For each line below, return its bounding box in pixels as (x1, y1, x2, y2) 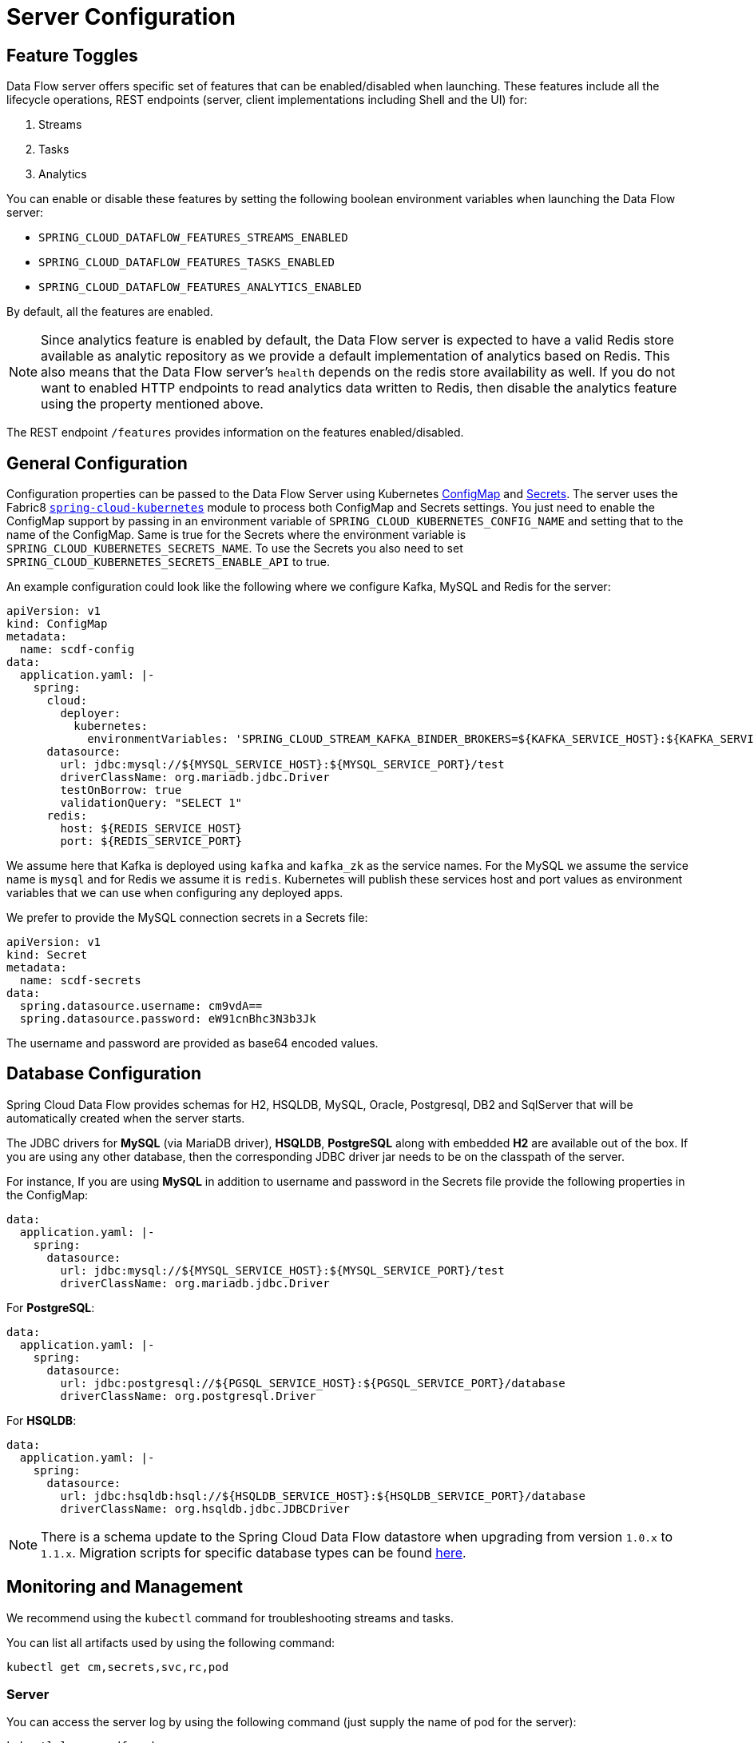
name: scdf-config (19, 643, 135, 656)
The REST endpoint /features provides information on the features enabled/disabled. (6, 425, 464, 440)
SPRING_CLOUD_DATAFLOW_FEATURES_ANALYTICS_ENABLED (38, 281, 362, 294)
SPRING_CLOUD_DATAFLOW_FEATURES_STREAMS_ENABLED (38, 231, 348, 245)
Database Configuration (6, 1063, 202, 1084)
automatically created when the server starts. (6, 1111, 245, 1125)
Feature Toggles (6, 45, 138, 66)
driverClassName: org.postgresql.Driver (60, 1389, 316, 1402)
